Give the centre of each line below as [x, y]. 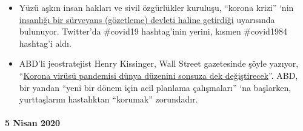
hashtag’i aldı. [45, 43]
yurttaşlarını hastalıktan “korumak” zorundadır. [108, 99]
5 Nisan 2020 [33, 123]
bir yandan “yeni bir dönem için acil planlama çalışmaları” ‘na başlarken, [155, 87]
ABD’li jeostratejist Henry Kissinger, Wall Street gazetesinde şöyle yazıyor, [159, 63]
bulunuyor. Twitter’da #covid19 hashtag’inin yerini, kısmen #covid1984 [153, 31]
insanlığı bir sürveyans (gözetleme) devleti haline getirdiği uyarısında [147, 19]
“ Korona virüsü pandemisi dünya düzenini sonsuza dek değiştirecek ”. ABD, [158, 75]
